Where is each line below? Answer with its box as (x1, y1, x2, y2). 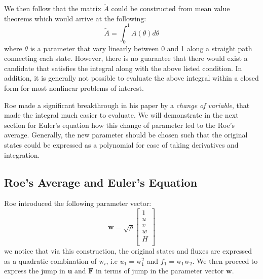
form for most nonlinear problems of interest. (4, 83, 144, 93)
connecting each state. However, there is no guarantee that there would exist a (4, 53, 248, 63)
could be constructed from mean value (111, 3, 230, 14)
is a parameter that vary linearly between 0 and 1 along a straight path (30, 43, 252, 53)
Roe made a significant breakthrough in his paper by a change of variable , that (4, 99, 250, 110)
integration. (4, 149, 40, 160)
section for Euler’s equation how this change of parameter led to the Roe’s (4, 119, 235, 130)
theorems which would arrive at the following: (4, 13, 146, 23)
